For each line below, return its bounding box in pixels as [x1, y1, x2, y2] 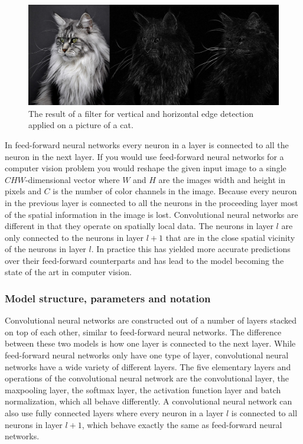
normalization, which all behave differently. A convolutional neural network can [5, 395, 292, 407]
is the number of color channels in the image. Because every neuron [53, 185, 297, 197]
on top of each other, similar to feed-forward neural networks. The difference [5, 325, 282, 338]
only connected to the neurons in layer [5, 231, 144, 243]
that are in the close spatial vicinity [165, 231, 295, 243]
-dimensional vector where [25, 173, 120, 185]
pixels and [5, 185, 41, 197]
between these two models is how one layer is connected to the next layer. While [5, 337, 296, 350]
